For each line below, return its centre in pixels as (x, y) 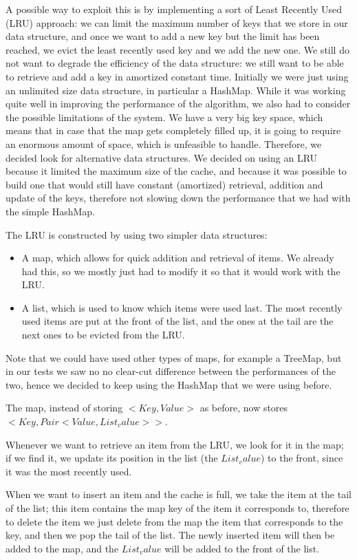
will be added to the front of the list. (242, 548)
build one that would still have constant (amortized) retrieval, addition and (164, 184)
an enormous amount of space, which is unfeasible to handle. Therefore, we (164, 143)
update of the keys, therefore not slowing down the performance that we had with (178, 198)
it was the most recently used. (69, 471)
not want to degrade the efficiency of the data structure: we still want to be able (175, 63)
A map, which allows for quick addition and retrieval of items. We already (178, 258)
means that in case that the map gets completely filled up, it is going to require (173, 130)
